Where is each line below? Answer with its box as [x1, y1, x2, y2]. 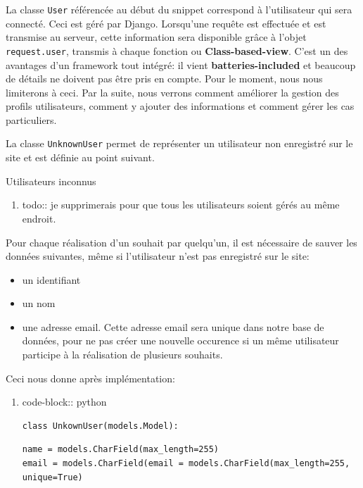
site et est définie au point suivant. [6, 150, 155, 165]
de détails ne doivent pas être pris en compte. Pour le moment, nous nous [6, 71, 323, 86]
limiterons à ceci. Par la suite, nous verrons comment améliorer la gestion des [6, 85, 339, 99]
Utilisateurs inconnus [6, 173, 96, 188]
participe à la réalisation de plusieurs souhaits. [22, 347, 223, 362]
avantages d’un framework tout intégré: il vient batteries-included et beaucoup [6, 57, 356, 72]
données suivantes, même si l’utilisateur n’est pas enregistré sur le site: [6, 249, 310, 263]
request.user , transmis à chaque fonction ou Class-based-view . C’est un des [6, 43, 348, 58]
